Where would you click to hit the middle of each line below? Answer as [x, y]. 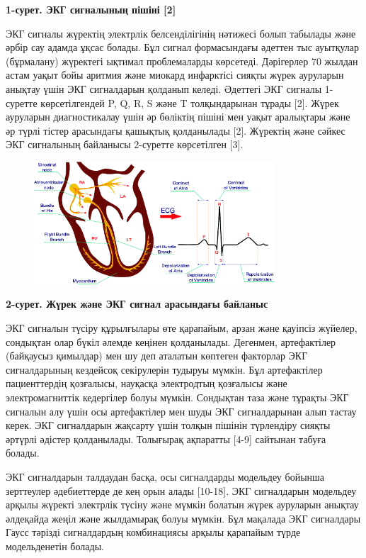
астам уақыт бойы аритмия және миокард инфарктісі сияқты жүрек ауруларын [175, 75]
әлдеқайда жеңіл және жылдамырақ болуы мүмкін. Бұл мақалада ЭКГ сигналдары [183, 518]
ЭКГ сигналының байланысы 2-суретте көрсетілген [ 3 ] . [125, 144]
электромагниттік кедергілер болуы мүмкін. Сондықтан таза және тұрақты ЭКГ [177, 397]
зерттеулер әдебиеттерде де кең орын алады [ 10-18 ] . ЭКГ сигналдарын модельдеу [181, 490]
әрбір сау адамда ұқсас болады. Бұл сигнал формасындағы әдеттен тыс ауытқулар [183, 47]
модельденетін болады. [55, 546]
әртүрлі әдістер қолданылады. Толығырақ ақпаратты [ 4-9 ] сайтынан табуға [166, 439]
